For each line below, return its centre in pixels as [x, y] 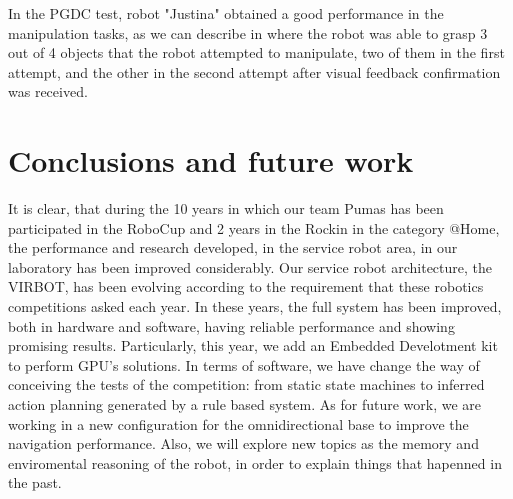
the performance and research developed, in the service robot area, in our [233, 247]
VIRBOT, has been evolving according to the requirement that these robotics [246, 286]
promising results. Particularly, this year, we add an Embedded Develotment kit [253, 345]
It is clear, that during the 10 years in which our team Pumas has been [226, 208]
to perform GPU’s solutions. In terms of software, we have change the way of [244, 364]
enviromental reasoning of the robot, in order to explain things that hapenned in [255, 462]
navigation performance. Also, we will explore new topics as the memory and [243, 443]
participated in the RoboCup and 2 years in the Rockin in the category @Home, [254, 227]
